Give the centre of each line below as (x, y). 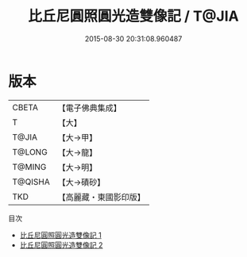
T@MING (29, 167)
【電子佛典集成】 (89, 108)
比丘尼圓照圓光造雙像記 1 (60, 235)
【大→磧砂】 (81, 182)
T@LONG (30, 152)
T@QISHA (31, 182)
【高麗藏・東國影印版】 (101, 197)
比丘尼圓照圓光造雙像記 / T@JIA (133, 16)
